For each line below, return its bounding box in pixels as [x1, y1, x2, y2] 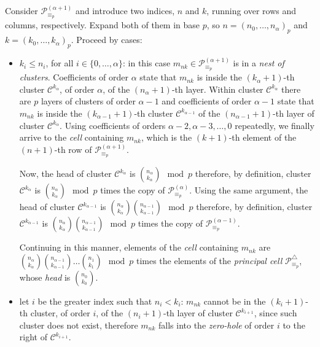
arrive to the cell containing [19, 131, 124, 144]
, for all [45, 57, 74, 69]
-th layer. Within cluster [171, 82, 263, 95]
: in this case [123, 57, 171, 69]
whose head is [19, 270, 71, 283]
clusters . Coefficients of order [19, 71, 128, 84]
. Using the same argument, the [189, 184, 308, 197]
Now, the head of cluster [19, 167, 112, 180]
